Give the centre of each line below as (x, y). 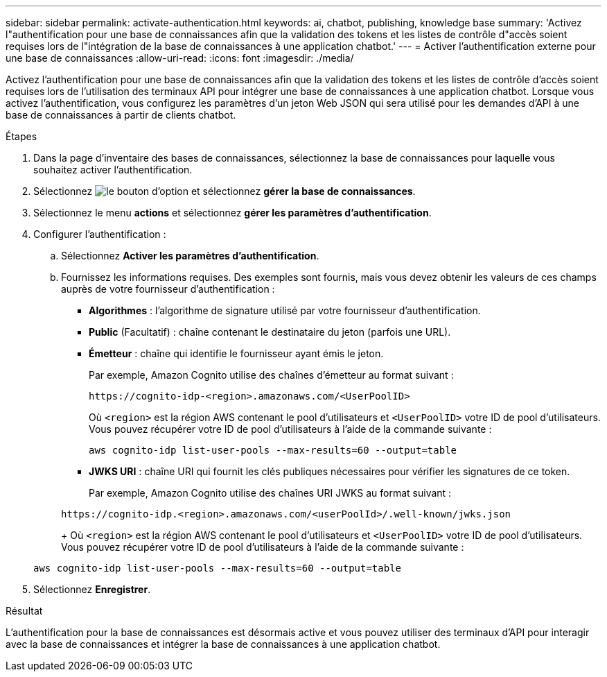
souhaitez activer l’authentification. (113, 170)
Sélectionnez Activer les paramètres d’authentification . (190, 256)
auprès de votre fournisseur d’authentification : (168, 289)
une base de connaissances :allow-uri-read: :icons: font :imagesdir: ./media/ (180, 58)
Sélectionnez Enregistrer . (92, 589)
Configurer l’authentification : (100, 234)
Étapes (21, 136)
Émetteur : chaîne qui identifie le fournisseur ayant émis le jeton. (236, 353)
